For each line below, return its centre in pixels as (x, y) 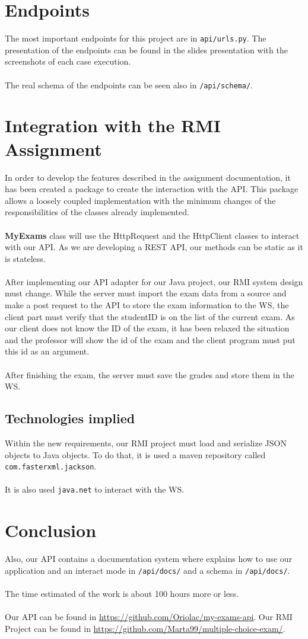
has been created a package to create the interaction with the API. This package (152, 189)
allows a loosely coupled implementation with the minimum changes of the (140, 200)
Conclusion (51, 530)
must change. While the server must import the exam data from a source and (146, 293)
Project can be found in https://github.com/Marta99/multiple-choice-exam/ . (145, 628)
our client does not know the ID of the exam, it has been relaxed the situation (147, 328)
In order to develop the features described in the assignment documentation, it (148, 177)
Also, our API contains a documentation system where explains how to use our (149, 559)
